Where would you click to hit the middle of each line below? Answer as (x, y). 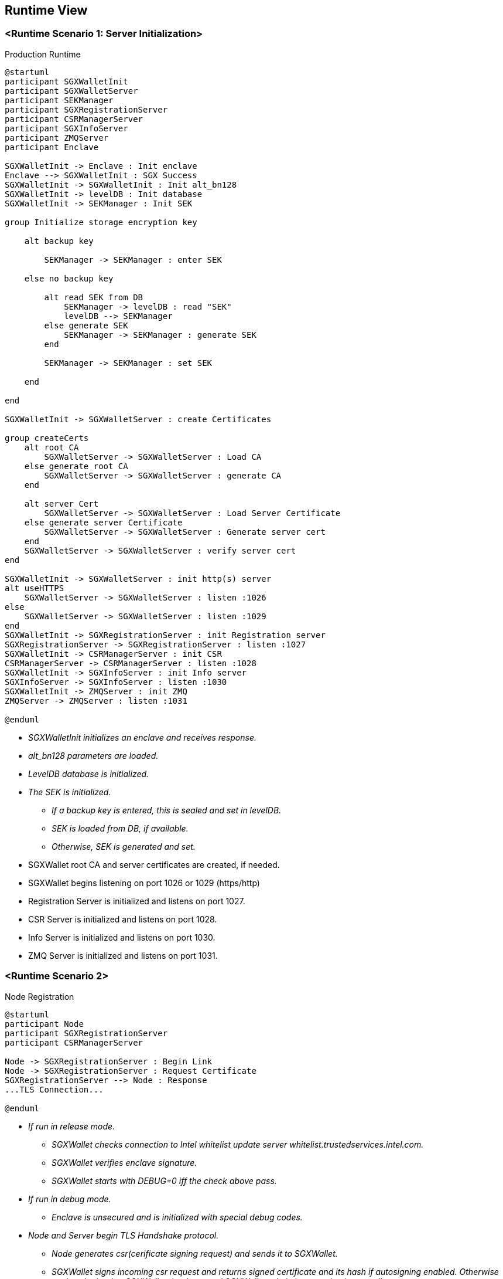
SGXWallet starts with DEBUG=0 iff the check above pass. (164, 1180)
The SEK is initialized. (70, 792)
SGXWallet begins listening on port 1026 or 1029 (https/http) (144, 883)
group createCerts (47, 438)
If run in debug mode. (70, 1199)
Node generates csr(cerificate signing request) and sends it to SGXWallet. (195, 1253)
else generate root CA (76, 466)
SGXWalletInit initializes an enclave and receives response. (142, 737)
